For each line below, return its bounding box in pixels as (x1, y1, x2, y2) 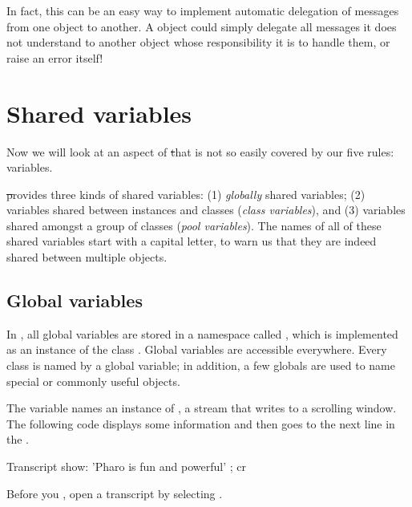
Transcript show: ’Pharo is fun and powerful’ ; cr (6, 458, 246, 475)
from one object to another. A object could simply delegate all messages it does (6, 18, 397, 34)
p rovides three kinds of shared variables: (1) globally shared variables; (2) (6, 185, 366, 202)
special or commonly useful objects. (6, 372, 180, 389)
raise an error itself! (6, 49, 103, 66)
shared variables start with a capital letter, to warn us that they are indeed (6, 233, 377, 249)
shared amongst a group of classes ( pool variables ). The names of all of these (6, 217, 382, 233)
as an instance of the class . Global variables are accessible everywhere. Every (6, 341, 387, 358)
